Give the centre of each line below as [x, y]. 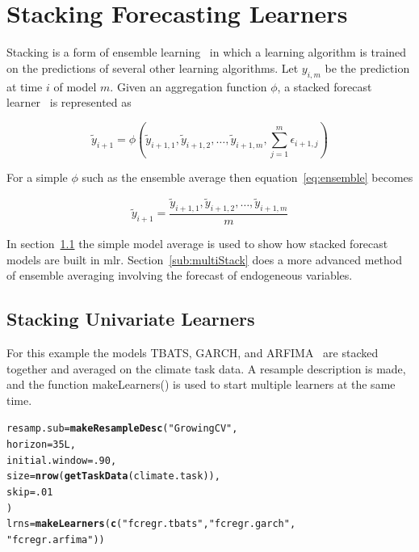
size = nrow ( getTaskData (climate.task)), [113, 476]
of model [75, 86]
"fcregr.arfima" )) [56, 540]
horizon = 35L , [41, 445]
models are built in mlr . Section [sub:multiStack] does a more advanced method [205, 259]
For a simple [37, 177]
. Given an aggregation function [189, 86]
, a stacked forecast [325, 86]
